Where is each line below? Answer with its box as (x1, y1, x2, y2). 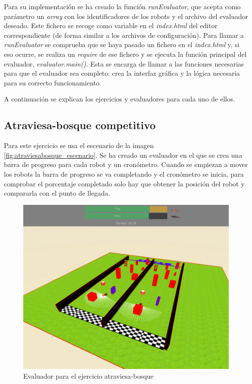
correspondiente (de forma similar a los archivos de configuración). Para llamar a (4, 30, 244, 40)
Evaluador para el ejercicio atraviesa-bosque (23, 370, 154, 381)
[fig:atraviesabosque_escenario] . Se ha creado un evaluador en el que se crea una (4, 150, 242, 160)
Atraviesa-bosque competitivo (4, 117, 156, 133)
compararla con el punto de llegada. (4, 188, 110, 198)
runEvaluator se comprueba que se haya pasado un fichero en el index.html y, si (4, 39, 239, 50)
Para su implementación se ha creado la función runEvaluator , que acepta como (4, 1, 241, 11)
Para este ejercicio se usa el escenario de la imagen (4, 140, 154, 150)
